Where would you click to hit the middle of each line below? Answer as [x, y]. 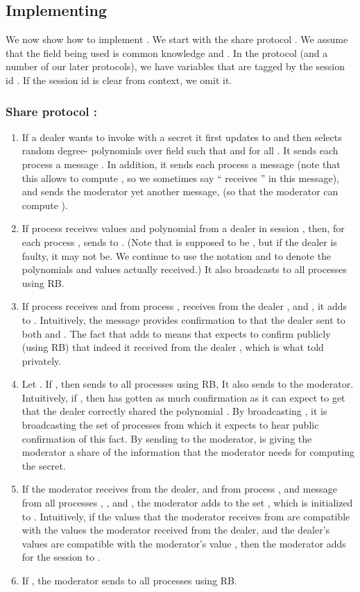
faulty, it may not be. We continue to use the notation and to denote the [177, 255]
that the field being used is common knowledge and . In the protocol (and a [167, 52]
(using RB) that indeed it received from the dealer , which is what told [173, 347]
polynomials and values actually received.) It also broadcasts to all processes [184, 269]
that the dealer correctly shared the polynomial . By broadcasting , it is [174, 411]
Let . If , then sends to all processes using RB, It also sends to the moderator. [188, 384]
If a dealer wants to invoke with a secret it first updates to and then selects [182, 137]
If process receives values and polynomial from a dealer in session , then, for [183, 228]
